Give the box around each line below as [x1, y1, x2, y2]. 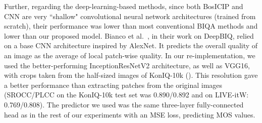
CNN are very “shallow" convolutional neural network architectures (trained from [4, 11, 256, 21]
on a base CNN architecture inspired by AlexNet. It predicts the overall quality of [4, 40, 258, 51]
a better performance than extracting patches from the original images [4, 79, 223, 90]
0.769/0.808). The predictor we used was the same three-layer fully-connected [4, 99, 244, 109]
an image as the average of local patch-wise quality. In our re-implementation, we [4, 50, 255, 60]
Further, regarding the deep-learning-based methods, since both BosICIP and [4, 1, 243, 11]
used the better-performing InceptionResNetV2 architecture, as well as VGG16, [4, 60, 250, 70]
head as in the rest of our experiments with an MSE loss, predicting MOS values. [4, 109, 255, 119]
